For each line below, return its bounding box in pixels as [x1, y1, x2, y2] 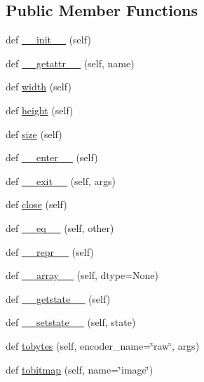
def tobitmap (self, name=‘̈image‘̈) [6, 362, 154, 376]
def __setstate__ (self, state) [6, 315, 136, 329]
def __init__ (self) [6, 32, 91, 47]
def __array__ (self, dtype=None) [6, 268, 158, 282]
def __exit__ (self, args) [6, 173, 116, 188]
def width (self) [6, 79, 72, 94]
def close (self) [6, 197, 67, 212]
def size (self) [6, 126, 62, 141]
